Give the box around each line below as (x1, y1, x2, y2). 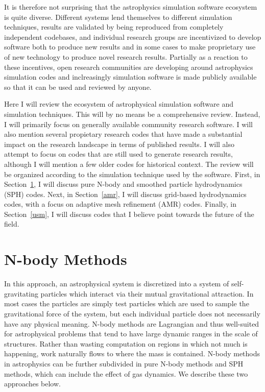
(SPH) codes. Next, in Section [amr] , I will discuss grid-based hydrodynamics (4, 188, 247, 199)
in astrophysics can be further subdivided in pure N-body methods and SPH (4, 358, 244, 369)
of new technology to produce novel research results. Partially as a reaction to (4, 51, 248, 62)
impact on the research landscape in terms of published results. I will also (4, 138, 235, 149)
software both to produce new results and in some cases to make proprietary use (4, 41, 256, 52)
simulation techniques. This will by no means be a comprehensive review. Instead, (4, 108, 260, 119)
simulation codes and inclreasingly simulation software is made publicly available (4, 71, 257, 82)
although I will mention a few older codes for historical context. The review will (4, 158, 254, 169)
